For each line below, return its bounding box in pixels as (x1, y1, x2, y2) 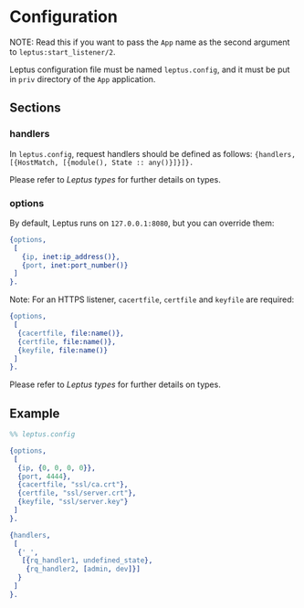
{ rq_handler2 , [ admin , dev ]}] (26, 564, 142, 574)
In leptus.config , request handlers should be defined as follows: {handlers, (9, 148, 297, 159)
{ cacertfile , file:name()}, (17, 329, 125, 338)
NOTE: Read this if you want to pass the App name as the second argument (9, 37, 290, 47)
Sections (9, 100, 61, 116)
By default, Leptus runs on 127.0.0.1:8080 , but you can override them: (9, 217, 275, 228)
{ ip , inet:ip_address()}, (21, 252, 121, 261)
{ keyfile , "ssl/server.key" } (17, 498, 129, 507)
